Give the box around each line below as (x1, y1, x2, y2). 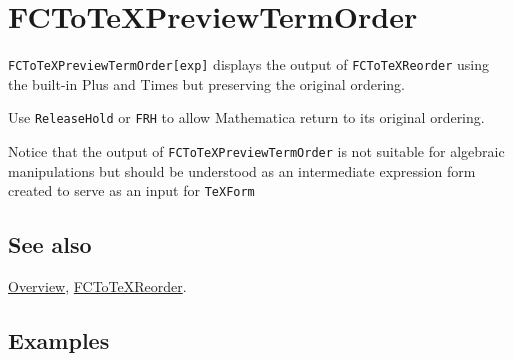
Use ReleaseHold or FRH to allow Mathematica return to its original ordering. (8, 107, 485, 128)
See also (8, 229, 92, 260)
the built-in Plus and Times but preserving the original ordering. (8, 73, 405, 94)
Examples (8, 325, 110, 356)
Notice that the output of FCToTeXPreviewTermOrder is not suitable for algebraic (8, 141, 505, 162)
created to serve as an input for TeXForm (8, 180, 255, 201)
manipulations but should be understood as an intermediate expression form (8, 160, 476, 181)
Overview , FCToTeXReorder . (8, 276, 187, 297)
